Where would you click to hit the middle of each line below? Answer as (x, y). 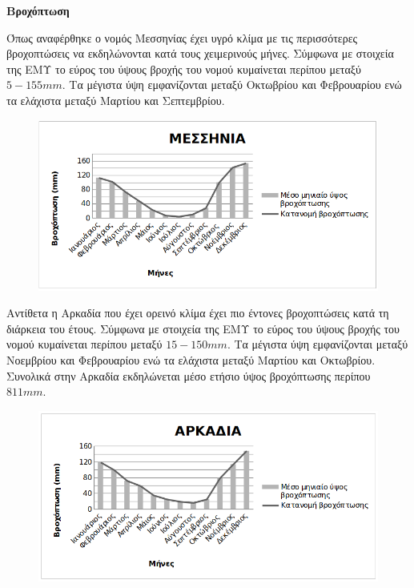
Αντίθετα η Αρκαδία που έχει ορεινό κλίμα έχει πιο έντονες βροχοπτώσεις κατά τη (198, 313)
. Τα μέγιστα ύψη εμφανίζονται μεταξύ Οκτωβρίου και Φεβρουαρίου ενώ (232, 85)
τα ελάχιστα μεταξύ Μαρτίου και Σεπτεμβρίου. (116, 100)
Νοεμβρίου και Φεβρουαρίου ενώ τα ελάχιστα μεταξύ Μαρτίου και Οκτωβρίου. (191, 360)
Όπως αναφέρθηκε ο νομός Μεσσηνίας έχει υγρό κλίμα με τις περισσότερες (182, 37)
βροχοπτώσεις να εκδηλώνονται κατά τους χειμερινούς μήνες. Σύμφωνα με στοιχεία (200, 53)
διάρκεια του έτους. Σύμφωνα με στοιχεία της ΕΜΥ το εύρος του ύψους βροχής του (203, 328)
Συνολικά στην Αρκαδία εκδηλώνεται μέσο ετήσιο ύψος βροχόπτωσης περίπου (189, 375)
